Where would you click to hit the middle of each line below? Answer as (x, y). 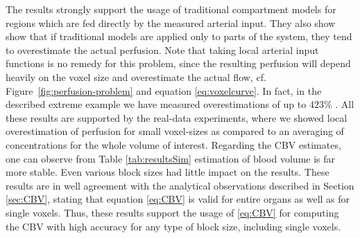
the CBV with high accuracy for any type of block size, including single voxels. (173, 226)
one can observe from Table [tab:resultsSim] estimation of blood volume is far (171, 158)
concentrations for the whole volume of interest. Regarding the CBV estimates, (173, 144)
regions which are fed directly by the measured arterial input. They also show (171, 22)
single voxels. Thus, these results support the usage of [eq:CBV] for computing (172, 212)
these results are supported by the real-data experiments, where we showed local (177, 117)
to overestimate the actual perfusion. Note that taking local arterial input (162, 49)
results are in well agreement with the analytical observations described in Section (180, 185)
